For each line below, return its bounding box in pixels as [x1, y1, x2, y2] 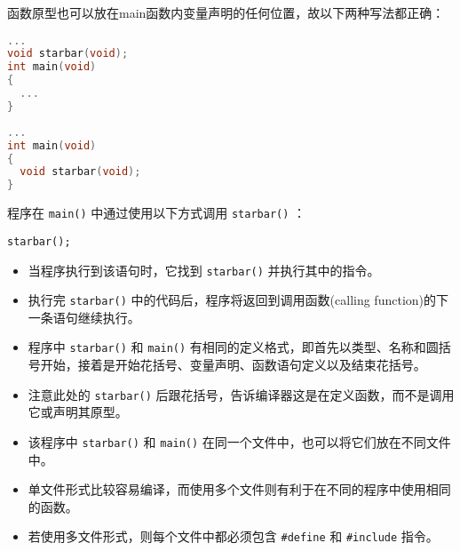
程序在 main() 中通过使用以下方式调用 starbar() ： [7, 204, 306, 222]
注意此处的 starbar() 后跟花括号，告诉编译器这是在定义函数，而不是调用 [28, 385, 455, 403]
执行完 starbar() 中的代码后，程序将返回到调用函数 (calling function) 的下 [28, 291, 448, 309]
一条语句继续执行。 [28, 307, 140, 326]
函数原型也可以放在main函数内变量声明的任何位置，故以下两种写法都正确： [7, 4, 445, 21]
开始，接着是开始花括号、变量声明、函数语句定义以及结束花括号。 [40, 355, 426, 374]
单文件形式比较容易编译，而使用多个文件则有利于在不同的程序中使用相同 [28, 480, 451, 499]
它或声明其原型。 [28, 403, 128, 421]
